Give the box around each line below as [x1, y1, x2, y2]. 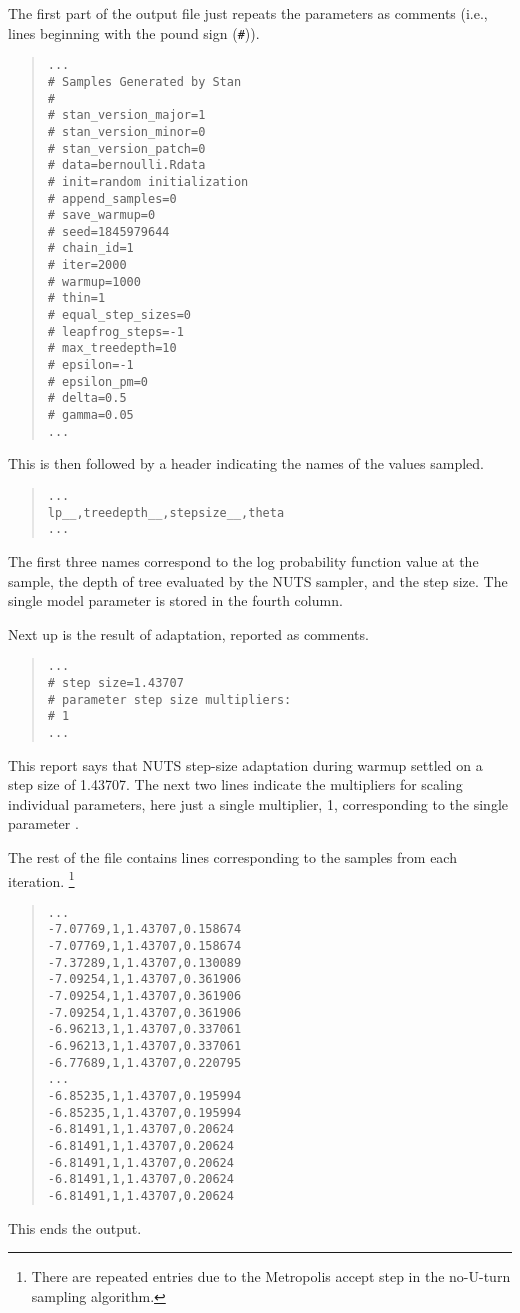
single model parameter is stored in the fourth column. [8, 590, 343, 611]
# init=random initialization [47, 174, 249, 189]
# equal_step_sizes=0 [47, 308, 191, 323]
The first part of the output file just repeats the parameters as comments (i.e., [8, 3, 488, 23]
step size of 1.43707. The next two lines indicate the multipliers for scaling [8, 774, 463, 795]
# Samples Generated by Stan [47, 74, 242, 89]
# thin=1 [47, 291, 106, 306]
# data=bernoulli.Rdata [47, 158, 206, 173]
